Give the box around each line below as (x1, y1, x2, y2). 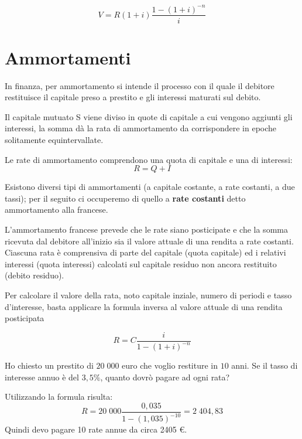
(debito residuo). (5, 269, 64, 281)
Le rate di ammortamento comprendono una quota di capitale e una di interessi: (5, 153, 293, 165)
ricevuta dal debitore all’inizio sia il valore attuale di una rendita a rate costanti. (5, 234, 294, 247)
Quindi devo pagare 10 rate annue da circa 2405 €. (5, 423, 187, 435)
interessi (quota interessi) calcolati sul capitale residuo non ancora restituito (5, 257, 277, 270)
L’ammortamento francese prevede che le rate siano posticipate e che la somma (5, 223, 288, 236)
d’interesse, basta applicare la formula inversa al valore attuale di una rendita (5, 300, 283, 312)
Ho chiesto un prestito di (5, 359, 94, 372)
